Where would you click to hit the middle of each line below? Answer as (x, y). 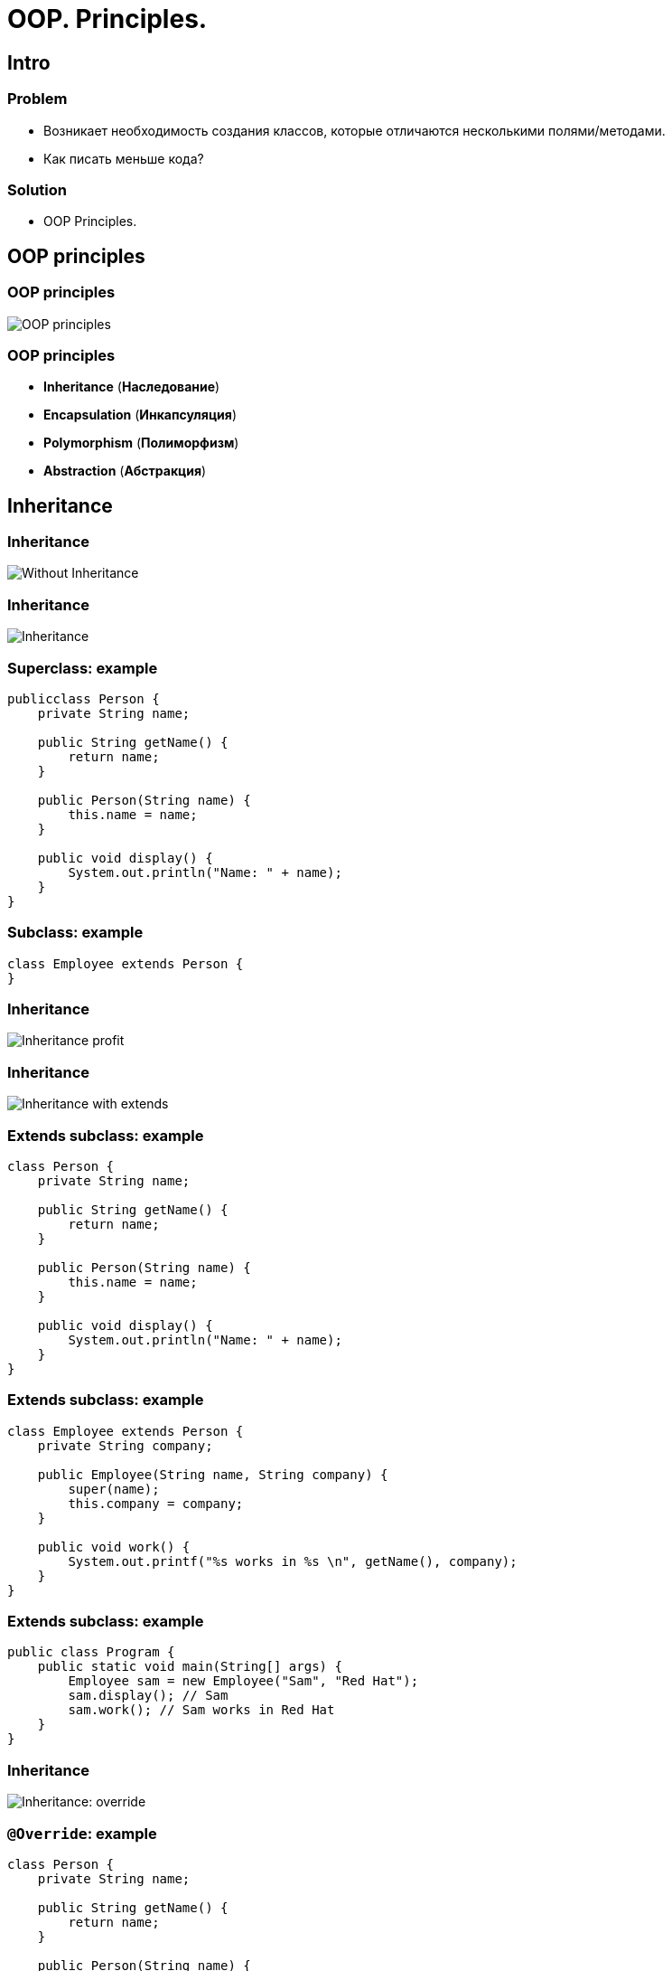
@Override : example (82, 1833)
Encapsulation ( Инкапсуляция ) (140, 415)
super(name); (114, 1489)
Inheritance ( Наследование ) (132, 387)
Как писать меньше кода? (124, 158)
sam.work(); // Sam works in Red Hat (201, 1710)
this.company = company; (156, 1503)
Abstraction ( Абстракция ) (125, 471)
